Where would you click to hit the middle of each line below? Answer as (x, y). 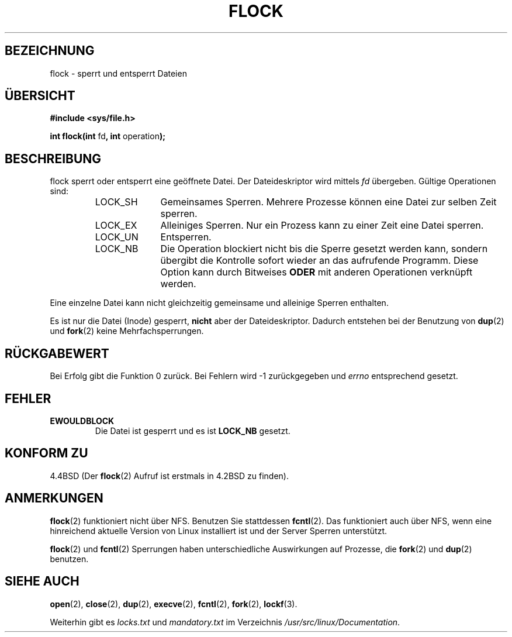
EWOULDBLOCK (82, 421)
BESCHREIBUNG (53, 159)
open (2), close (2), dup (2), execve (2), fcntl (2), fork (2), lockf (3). (174, 604)
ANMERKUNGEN (54, 498)
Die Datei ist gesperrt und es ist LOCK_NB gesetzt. (193, 431)
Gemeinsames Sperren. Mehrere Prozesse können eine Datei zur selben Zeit (328, 202)
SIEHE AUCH (42, 581)
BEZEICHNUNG (50, 51)
